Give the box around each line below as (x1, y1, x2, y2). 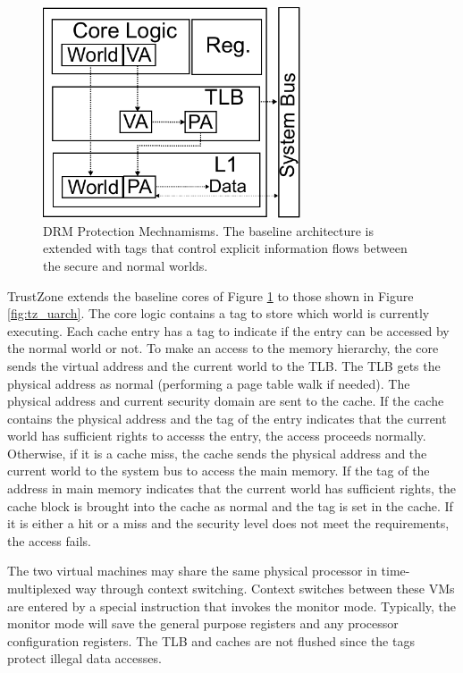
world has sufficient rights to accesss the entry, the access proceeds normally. (7, 426, 426, 445)
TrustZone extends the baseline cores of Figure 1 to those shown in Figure (7, 286, 414, 305)
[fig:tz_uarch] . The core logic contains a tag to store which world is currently (7, 304, 430, 323)
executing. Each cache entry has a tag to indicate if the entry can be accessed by (7, 321, 450, 340)
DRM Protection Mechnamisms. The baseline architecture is (43, 221, 375, 240)
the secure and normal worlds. (43, 256, 208, 274)
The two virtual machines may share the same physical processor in (7, 561, 377, 580)
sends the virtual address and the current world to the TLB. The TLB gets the (7, 356, 441, 374)
